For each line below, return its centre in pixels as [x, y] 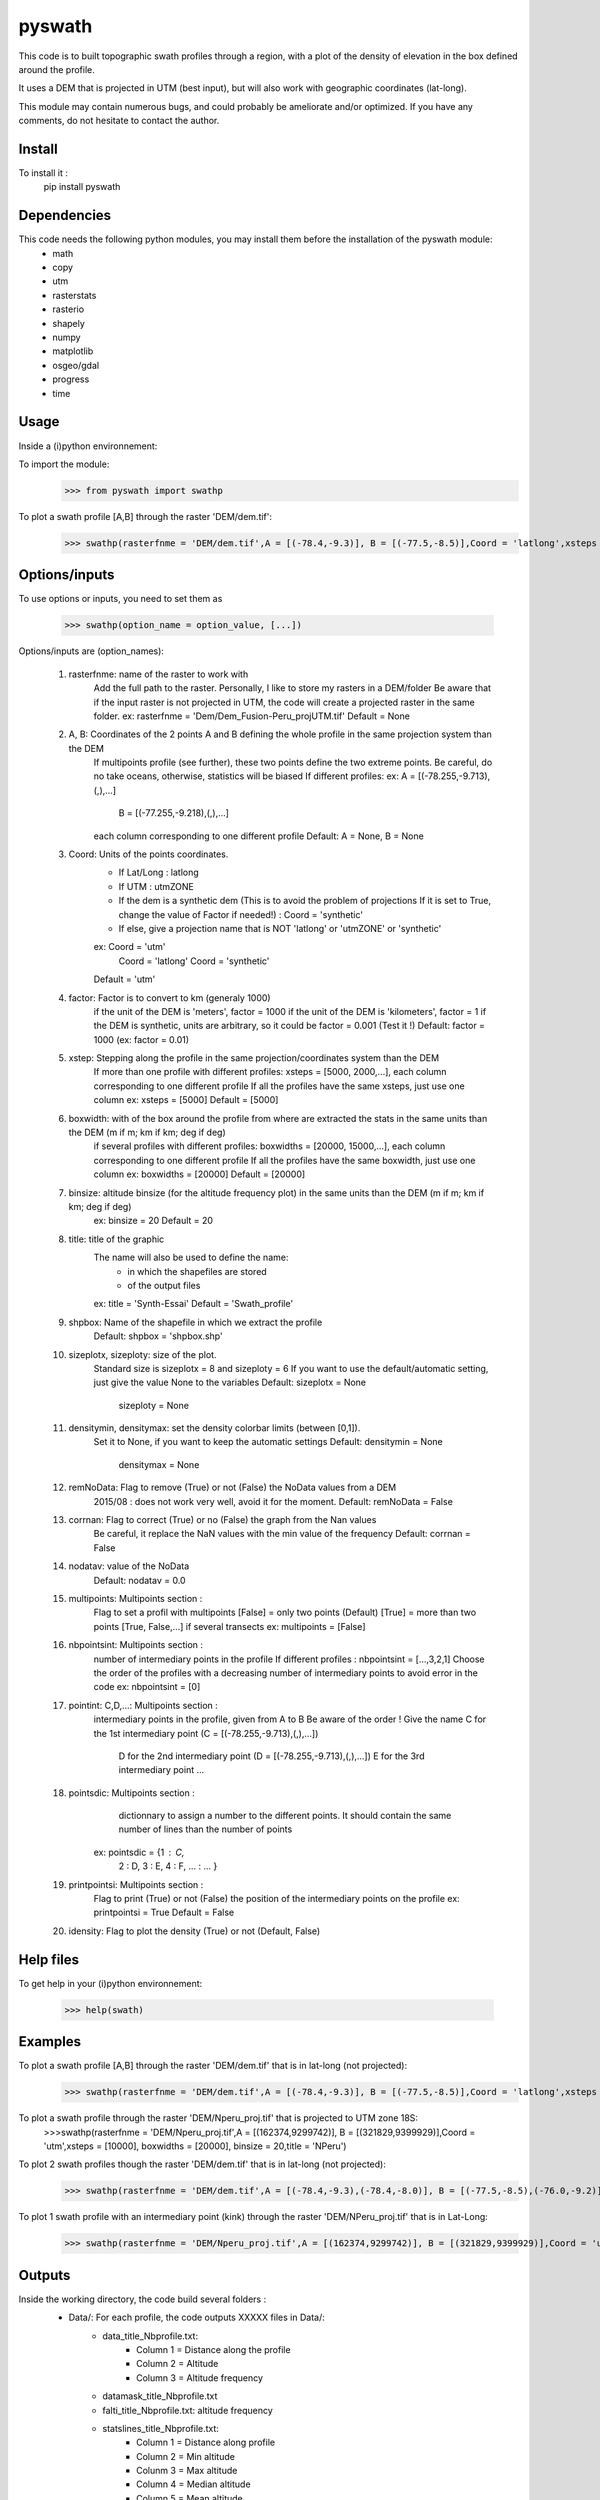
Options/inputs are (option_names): [91, 651]
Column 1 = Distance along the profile [213, 2349]
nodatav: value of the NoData [129, 1566]
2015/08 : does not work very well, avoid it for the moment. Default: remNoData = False [273, 1501]
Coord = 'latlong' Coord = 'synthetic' [194, 961]
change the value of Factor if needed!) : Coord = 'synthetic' [241, 914]
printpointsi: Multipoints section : [136, 1884]
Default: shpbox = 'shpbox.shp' [158, 1336]
